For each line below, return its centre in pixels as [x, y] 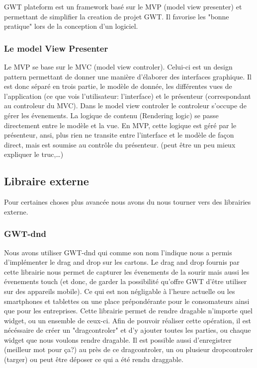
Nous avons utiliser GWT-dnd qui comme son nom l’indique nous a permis [118, 252]
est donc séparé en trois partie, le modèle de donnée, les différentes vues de [118, 86]
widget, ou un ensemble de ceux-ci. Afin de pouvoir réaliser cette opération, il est [128, 320]
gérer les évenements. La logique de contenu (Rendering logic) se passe [111, 115]
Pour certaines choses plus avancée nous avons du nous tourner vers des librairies [128, 202]
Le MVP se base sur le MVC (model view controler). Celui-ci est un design [118, 67]
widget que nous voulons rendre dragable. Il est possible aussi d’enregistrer [118, 339]
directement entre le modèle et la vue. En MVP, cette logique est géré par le [120, 125]
